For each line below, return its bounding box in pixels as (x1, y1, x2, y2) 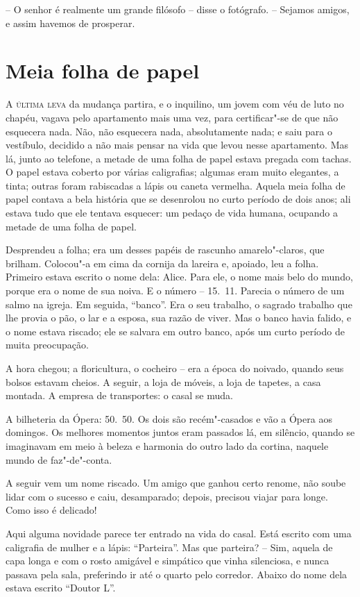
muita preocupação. (6, 337, 89, 352)
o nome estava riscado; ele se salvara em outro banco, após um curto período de (6, 323, 345, 338)
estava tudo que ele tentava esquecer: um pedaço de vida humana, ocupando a (6, 205, 338, 220)
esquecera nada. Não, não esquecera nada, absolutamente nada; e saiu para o (6, 124, 332, 138)
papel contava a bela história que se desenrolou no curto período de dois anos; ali (6, 192, 351, 206)
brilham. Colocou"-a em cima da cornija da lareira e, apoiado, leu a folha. (6, 255, 319, 270)
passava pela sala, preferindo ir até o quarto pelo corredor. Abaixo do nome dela (6, 566, 348, 581)
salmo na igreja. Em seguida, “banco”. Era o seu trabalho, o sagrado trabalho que (6, 296, 352, 311)
